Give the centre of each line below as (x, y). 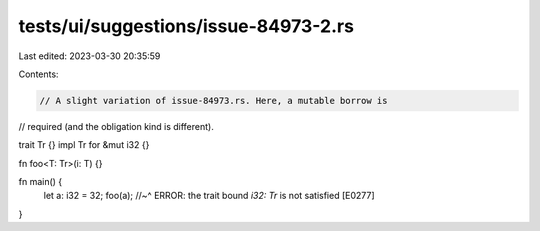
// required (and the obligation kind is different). (116, 126)
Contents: (38, 74)
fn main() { (40, 182)
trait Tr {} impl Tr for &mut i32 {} (84, 145)
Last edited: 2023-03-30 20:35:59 (89, 56)
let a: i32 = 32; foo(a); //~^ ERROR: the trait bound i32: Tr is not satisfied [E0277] (209, 196)
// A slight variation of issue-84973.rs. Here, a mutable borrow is (213, 100)
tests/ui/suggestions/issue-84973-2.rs (186, 26)
